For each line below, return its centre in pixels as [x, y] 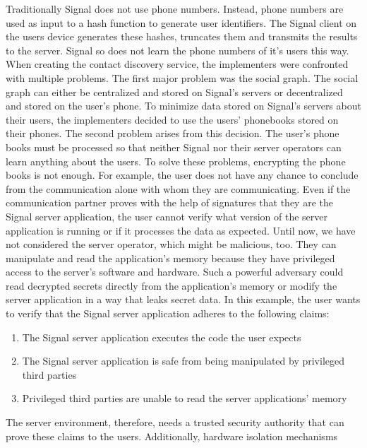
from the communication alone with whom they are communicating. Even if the [178, 188]
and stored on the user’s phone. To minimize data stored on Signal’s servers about [183, 106]
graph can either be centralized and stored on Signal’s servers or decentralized [174, 92]
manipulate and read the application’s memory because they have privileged [170, 258]
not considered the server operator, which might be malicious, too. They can [171, 244]
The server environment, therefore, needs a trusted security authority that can [175, 422]
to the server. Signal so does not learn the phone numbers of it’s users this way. [178, 50]
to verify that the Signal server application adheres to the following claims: [168, 313]
